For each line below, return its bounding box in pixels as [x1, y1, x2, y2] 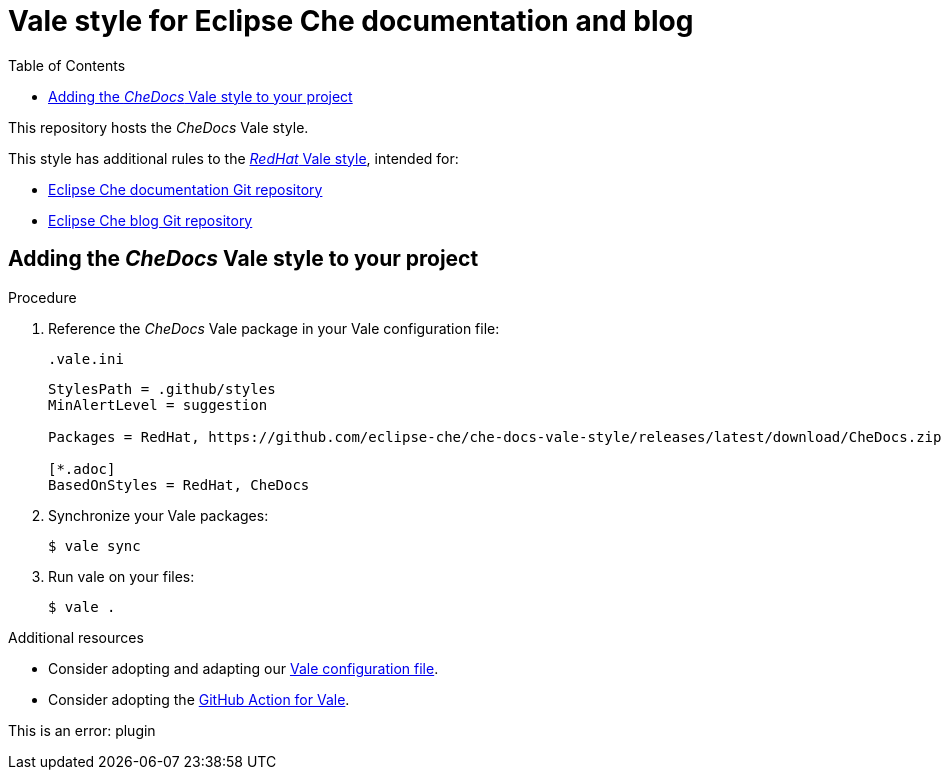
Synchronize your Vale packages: [48, 506, 269, 524]
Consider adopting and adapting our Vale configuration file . [48, 659, 439, 677]
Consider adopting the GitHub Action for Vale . [48, 690, 350, 708]
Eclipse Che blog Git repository [48, 211, 253, 229]
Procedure [8, 288, 77, 306]
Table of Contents [8, 56, 126, 74]
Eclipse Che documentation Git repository [48, 180, 323, 198]
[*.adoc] [48, 460, 116, 477]
